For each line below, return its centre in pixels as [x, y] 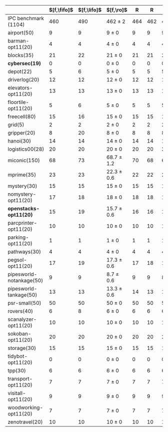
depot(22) [20, 71]
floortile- [18, 102]
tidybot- [18, 356]
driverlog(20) [23, 80]
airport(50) [21, 33]
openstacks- [24, 208]
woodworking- [25, 407]
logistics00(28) [26, 149]
